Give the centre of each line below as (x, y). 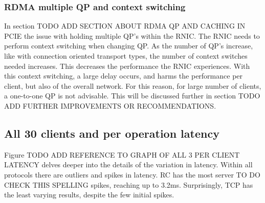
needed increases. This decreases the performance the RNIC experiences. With (127, 66)
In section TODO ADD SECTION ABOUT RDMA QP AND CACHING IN (125, 26)
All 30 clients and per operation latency (112, 133)
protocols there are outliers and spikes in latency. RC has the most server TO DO (132, 174)
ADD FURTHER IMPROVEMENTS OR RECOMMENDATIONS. (110, 105)
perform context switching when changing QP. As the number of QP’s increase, (129, 46)
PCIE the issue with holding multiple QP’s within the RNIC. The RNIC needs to (132, 35)
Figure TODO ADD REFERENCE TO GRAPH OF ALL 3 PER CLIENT (122, 154)
